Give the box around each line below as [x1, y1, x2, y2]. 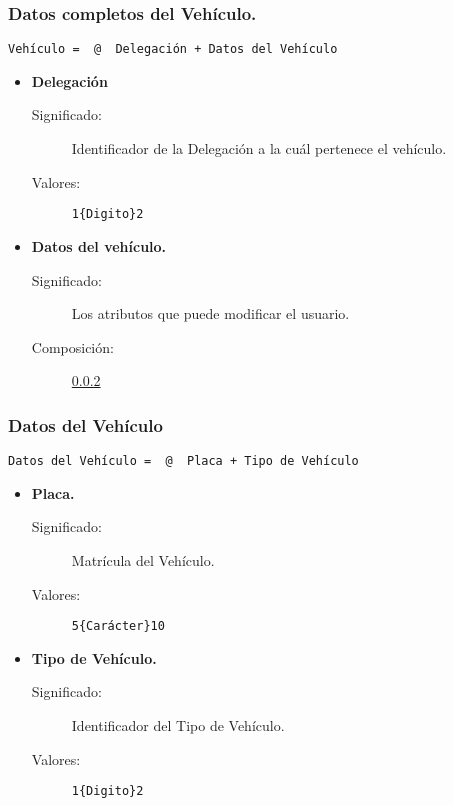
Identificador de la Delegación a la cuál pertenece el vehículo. [71, 138, 447, 159]
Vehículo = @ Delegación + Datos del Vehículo [8, 42, 338, 57]
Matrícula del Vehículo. [71, 549, 215, 570]
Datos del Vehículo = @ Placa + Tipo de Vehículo [8, 454, 359, 469]
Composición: [31, 336, 114, 357]
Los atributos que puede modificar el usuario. [71, 303, 350, 324]
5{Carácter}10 [71, 619, 165, 634]
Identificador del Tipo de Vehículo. [71, 714, 285, 735]
